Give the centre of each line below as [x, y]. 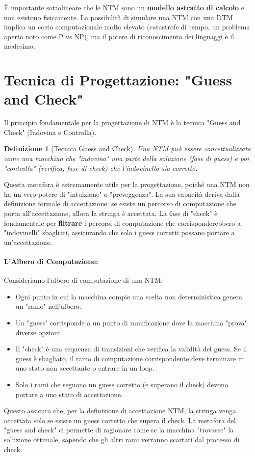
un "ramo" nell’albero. [48, 306]
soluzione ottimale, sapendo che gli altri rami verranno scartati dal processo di [122, 439]
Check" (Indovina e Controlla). [50, 132]
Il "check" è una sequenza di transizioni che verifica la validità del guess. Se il [131, 349]
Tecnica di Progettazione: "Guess [118, 80]
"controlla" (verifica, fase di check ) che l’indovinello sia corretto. [101, 168]
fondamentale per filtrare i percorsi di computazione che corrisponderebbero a [122, 223]
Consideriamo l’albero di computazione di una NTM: [84, 280]
